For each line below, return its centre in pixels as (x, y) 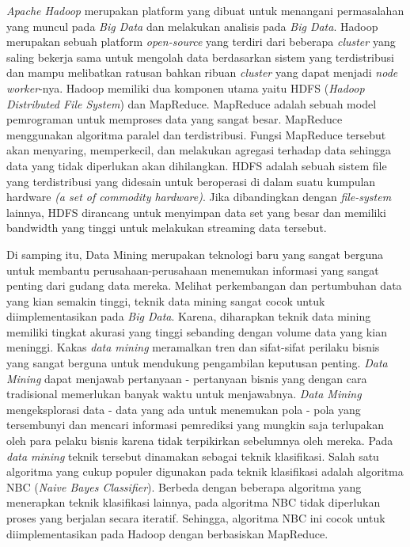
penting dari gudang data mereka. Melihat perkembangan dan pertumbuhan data (204, 285)
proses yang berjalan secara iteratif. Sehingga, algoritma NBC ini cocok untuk (196, 518)
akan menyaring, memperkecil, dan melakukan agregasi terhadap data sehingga (199, 150)
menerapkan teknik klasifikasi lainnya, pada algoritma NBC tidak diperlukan (194, 502)
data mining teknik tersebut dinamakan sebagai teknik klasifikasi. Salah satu (193, 456)
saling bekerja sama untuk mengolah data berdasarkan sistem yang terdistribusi (200, 57)
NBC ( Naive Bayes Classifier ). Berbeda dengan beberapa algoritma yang (184, 486)
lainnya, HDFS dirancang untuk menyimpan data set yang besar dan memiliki (196, 212)
